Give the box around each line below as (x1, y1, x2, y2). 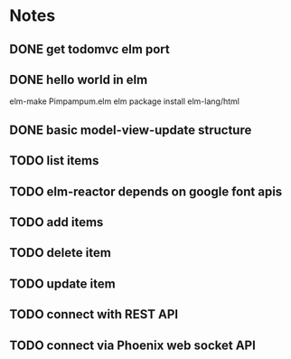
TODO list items (9, 153, 99, 168)
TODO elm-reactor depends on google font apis (9, 184, 283, 199)
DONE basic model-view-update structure (9, 122, 252, 137)
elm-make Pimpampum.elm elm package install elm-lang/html (9, 96, 239, 107)
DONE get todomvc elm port (9, 42, 170, 57)
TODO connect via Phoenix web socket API (9, 337, 256, 353)
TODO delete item (9, 245, 111, 260)
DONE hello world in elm (9, 71, 148, 87)
